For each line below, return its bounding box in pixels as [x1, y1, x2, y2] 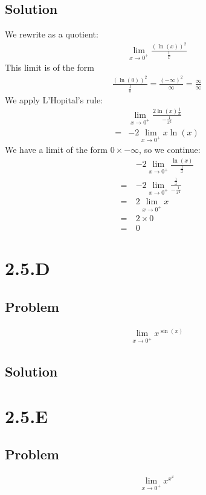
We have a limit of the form [5, 143, 108, 156]
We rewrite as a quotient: [5, 28, 98, 40]
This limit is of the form [5, 61, 94, 74]
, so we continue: [139, 143, 201, 156]
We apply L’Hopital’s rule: [5, 93, 103, 106]
